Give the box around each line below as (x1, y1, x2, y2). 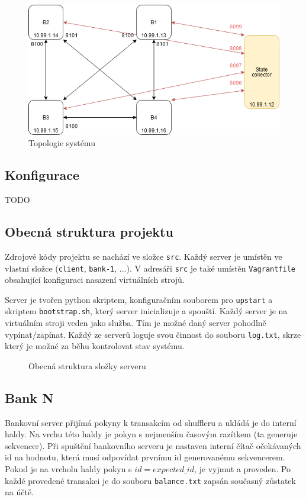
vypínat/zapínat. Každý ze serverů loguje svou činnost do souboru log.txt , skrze (5, 328, 301, 340)
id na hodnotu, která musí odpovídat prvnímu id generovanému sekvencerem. (5, 451, 285, 463)
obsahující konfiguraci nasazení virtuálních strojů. (5, 273, 185, 286)
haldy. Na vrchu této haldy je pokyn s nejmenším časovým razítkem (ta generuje (5, 428, 298, 440)
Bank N (5, 388, 54, 407)
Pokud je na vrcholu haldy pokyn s (5, 463, 132, 475)
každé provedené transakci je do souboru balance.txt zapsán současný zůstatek (5, 474, 296, 486)
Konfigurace (5, 166, 80, 184)
